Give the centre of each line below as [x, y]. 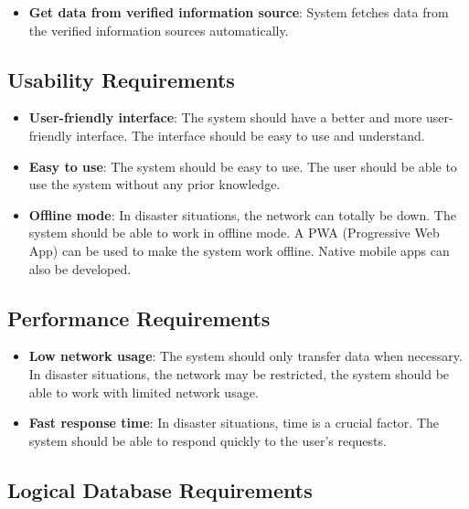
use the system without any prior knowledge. [155, 184]
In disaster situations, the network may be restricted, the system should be [239, 373]
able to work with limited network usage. [144, 392]
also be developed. [80, 268]
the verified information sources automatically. [159, 30]
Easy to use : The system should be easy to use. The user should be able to [243, 166]
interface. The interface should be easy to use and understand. [250, 135]
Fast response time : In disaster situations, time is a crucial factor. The [234, 423]
